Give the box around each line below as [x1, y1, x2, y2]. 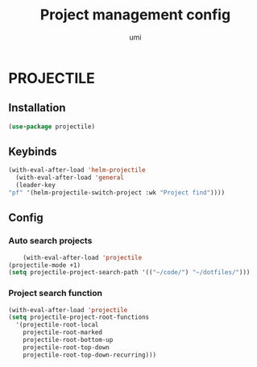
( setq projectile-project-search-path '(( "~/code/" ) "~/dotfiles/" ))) [8, 269, 251, 277]
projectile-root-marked [23, 328, 103, 336]
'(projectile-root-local [15, 321, 99, 329]
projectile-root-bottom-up [23, 336, 114, 344]
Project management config [39, 6, 231, 24]
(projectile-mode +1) [8, 261, 81, 269]
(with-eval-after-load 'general [15, 173, 125, 182]
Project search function [8, 288, 103, 299]
